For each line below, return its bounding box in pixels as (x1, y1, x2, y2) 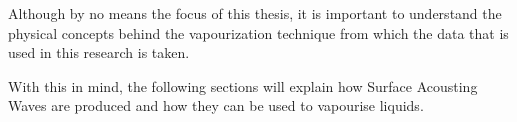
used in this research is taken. (8, 42, 190, 63)
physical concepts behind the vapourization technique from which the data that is (8, 22, 509, 43)
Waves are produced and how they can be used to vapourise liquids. (8, 95, 424, 116)
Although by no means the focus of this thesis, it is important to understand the (8, 3, 502, 23)
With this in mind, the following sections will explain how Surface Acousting (8, 75, 478, 96)
